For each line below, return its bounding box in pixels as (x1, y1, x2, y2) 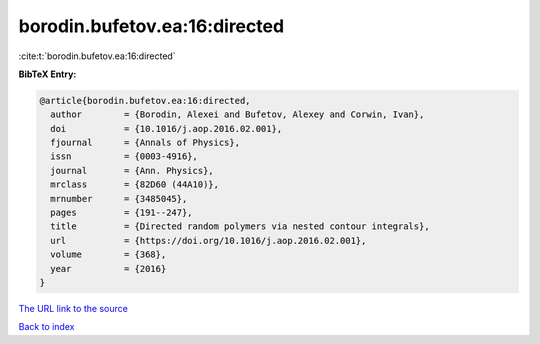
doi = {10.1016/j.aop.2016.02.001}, (50, 123, 283, 134)
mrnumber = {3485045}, (50, 193, 188, 204)
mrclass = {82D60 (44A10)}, (50, 179, 220, 190)
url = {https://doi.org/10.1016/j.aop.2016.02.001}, (50, 235, 367, 246)
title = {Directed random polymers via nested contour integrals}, (50, 221, 430, 232)
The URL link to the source (18, 302, 129, 314)
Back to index (18, 321, 75, 333)
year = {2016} (50, 263, 167, 274)
